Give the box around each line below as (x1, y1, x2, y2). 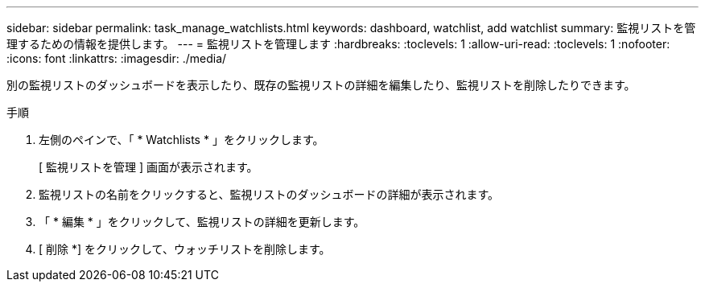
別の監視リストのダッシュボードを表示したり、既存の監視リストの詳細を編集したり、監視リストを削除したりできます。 (6, 78, 636, 92)
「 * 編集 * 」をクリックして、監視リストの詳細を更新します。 (39, 215, 365, 228)
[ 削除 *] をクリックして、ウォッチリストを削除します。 (39, 242, 331, 256)
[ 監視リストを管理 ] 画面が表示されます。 (39, 160, 258, 174)
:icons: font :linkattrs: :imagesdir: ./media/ (6, 51, 227, 65)
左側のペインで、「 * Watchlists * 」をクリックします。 (39, 133, 324, 146)
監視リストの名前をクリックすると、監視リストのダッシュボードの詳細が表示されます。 (39, 187, 500, 201)
